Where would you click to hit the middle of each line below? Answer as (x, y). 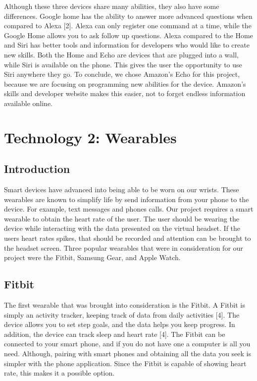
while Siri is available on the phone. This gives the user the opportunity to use (123, 64)
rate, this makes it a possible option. (59, 373)
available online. (28, 103)
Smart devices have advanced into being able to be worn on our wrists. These (122, 190)
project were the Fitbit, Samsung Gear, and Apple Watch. (92, 257)
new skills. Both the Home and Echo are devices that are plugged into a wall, (121, 54)
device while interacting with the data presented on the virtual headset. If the (122, 228)
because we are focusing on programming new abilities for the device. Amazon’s (125, 83)
